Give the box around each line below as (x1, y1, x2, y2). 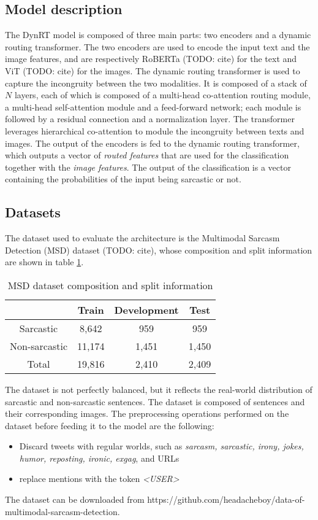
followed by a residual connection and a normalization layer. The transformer (5, 112, 295, 125)
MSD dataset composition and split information (7, 277, 213, 292)
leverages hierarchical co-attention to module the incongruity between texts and (5, 124, 305, 137)
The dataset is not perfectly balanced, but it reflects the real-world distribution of (5, 382, 312, 395)
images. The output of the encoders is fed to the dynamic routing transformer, (5, 136, 300, 149)
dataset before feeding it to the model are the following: (5, 419, 214, 432)
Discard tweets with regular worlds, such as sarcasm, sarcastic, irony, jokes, (19, 440, 304, 452)
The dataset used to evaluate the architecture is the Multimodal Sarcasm (5, 231, 280, 244)
